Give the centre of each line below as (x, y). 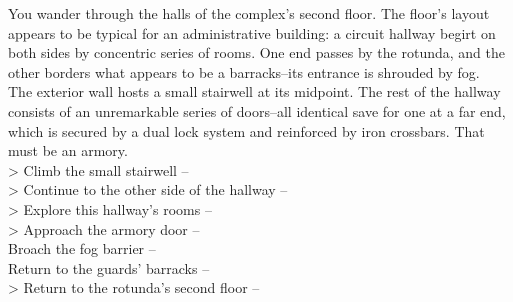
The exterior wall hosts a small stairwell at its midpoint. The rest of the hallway (254, 91)
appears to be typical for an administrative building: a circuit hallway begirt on (252, 32)
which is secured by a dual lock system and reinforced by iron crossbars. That (246, 130)
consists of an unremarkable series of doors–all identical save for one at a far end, (257, 110)
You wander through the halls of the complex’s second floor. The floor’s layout (249, 13)
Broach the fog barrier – (82, 248)
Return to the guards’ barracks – (109, 267)
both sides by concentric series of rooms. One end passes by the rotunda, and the (256, 52)
